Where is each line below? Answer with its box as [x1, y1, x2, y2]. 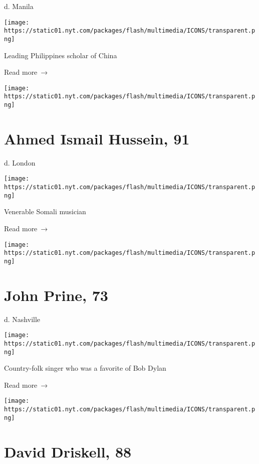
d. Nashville [4, 314, 41, 324]
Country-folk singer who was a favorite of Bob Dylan [4, 363, 166, 373]
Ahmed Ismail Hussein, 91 [4, 128, 190, 148]
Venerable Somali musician [4, 206, 86, 217]
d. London [4, 157, 36, 168]
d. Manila [4, 1, 34, 11]
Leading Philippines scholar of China [4, 50, 117, 60]
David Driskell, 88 [4, 441, 132, 461]
